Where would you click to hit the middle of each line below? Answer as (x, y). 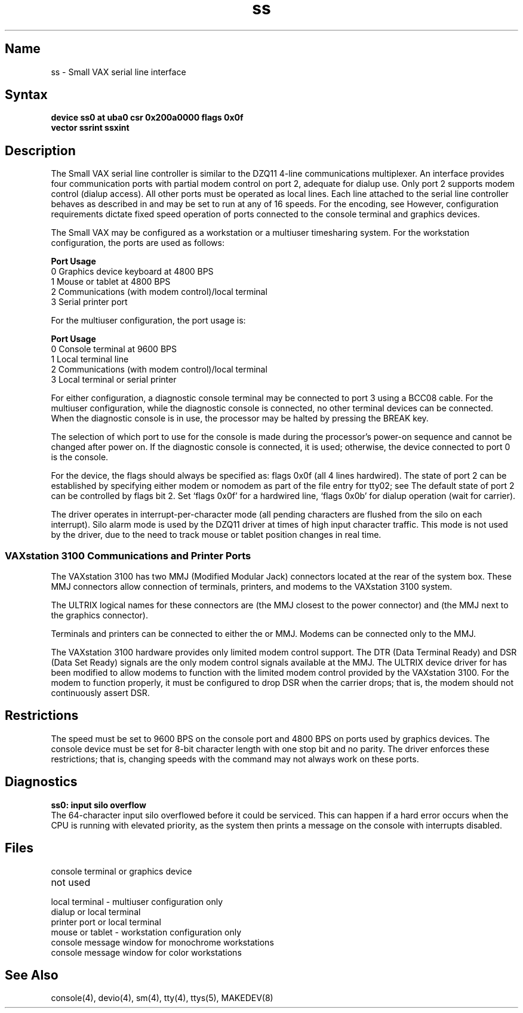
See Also (32, 975)
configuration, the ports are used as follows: (138, 243)
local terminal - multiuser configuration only (137, 901)
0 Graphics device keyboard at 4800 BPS (132, 272)
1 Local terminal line (90, 359)
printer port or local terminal (106, 922)
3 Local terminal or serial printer (114, 380)
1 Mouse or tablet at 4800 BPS (111, 282)
